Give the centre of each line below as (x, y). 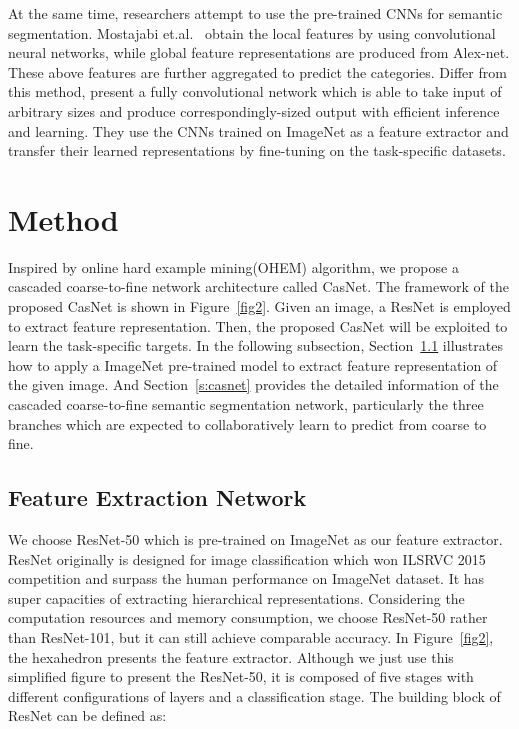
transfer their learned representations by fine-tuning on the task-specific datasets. (257, 150)
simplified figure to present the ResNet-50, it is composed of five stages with (241, 676)
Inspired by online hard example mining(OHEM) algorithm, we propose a (233, 266)
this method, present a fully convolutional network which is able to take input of (255, 91)
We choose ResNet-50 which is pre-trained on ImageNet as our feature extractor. (255, 539)
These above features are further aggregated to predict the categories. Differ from (257, 71)
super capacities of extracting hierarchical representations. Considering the (236, 597)
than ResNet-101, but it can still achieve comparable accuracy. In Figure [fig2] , (251, 636)
